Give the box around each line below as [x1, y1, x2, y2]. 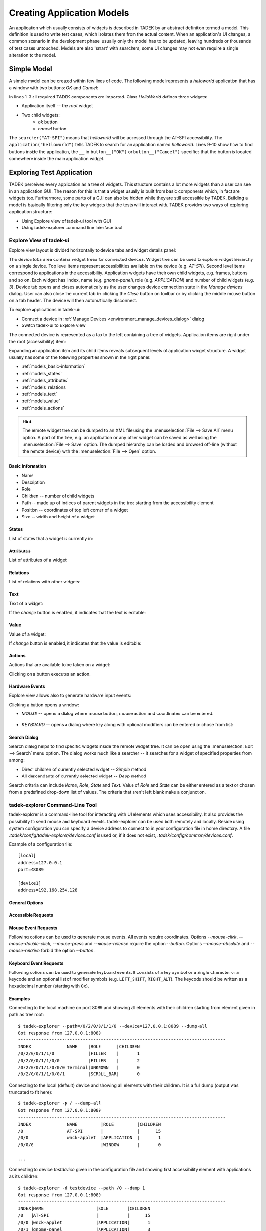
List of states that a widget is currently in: [9, 535, 93, 541]
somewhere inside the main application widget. [9, 155, 105, 161]
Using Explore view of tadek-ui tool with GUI [21, 218, 111, 224]
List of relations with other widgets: [9, 579, 81, 584]
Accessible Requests [9, 912, 54, 918]
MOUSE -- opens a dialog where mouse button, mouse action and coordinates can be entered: [21, 711, 214, 716]
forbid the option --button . [41, 948, 95, 954]
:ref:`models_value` [21, 398, 60, 404]
